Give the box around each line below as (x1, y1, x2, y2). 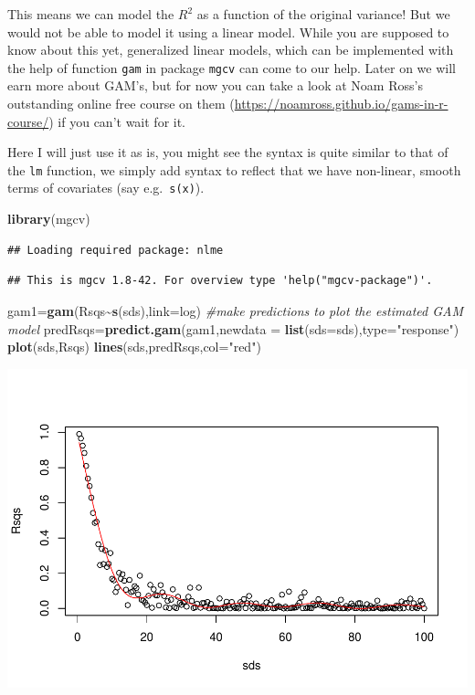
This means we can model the (7, 5, 174, 23)
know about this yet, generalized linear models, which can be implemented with (7, 40, 454, 59)
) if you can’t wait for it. (48, 111, 186, 131)
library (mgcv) (7, 209, 90, 228)
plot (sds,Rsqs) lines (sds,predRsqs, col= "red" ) (7, 337, 261, 356)
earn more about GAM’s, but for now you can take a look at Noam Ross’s (7, 76, 423, 95)
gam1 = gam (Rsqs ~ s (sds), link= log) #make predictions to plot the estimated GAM (7, 300, 463, 320)
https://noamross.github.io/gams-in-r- (234, 94, 449, 113)
